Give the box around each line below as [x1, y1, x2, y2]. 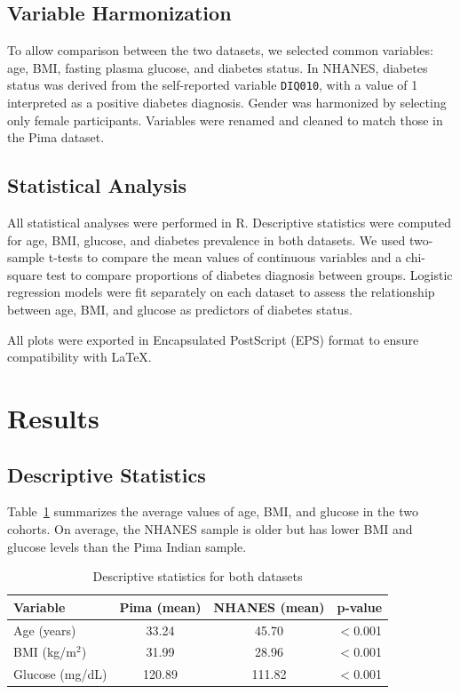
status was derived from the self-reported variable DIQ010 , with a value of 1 [7, 76, 418, 94]
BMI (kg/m [13, 642, 76, 661]
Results [7, 399, 99, 435]
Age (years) [13, 620, 76, 639]
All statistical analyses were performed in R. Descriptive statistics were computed [7, 213, 452, 232]
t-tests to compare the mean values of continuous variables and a [48, 248, 402, 267]
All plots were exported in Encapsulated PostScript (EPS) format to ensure [7, 330, 419, 348]
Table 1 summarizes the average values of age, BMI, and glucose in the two [7, 502, 418, 521]
